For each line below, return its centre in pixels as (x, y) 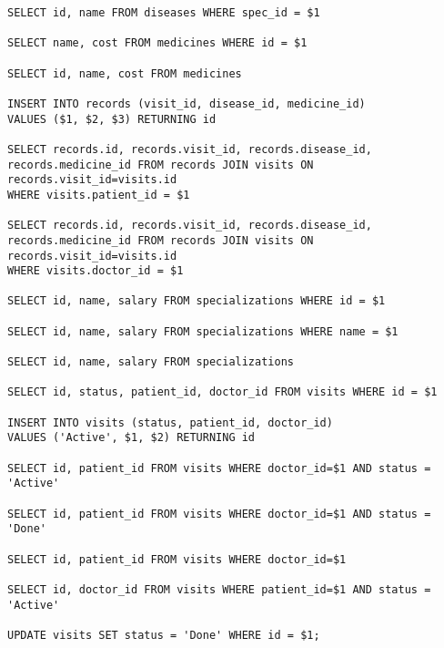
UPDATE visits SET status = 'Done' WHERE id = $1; (164, 635)
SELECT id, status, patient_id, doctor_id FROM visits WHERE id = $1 (222, 392)
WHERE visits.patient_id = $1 (99, 195)
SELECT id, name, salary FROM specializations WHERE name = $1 (203, 331)
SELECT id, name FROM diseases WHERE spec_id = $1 (164, 13)
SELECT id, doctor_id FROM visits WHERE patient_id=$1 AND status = (219, 589)
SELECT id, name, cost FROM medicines (125, 73)
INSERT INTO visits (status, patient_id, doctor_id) (170, 422)
